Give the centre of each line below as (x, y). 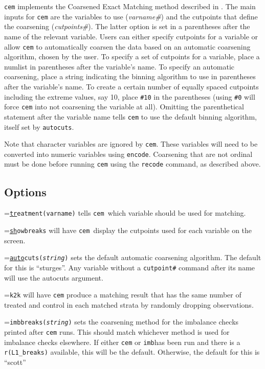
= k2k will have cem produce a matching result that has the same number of (123, 295)
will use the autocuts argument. (54, 277)
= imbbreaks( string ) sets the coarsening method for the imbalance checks (122, 322)
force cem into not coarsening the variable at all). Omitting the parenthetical (124, 107)
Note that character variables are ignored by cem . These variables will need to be (131, 144)
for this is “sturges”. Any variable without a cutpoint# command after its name (130, 267)
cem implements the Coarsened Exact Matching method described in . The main (130, 6)
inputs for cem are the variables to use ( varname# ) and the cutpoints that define (131, 16)
